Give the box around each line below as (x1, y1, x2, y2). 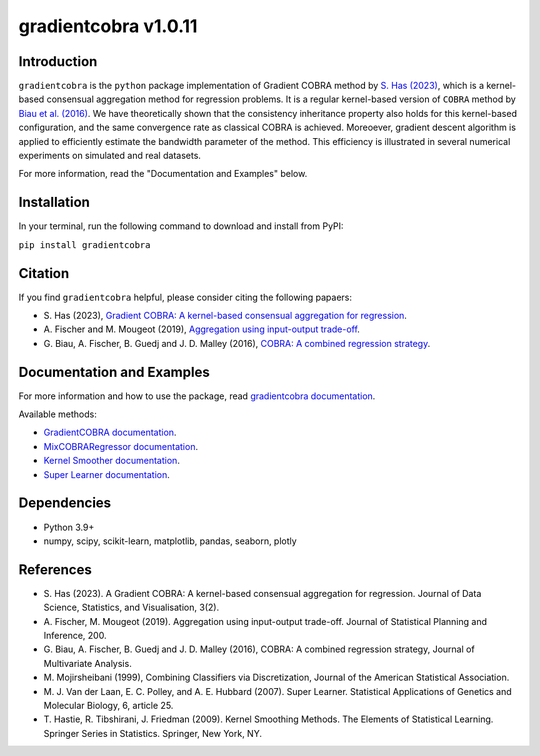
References (18, 561, 92, 578)
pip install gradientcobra (18, 239, 151, 250)
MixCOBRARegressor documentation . (43, 440, 199, 452)
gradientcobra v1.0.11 (18, 15, 198, 37)
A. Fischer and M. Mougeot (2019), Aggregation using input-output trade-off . (43, 323, 360, 335)
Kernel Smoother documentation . (43, 455, 180, 467)
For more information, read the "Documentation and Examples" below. (18, 168, 308, 180)
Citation (18, 265, 70, 282)
